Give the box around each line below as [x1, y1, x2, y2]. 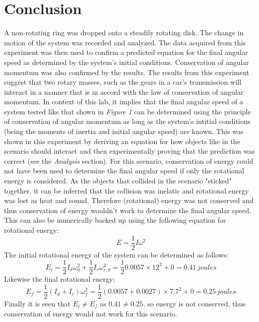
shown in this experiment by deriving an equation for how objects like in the [4, 136, 240, 146]
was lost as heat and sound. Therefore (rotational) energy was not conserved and [4, 195, 254, 206]
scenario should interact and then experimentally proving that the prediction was [4, 146, 255, 156]
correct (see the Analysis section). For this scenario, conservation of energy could [4, 155, 253, 166]
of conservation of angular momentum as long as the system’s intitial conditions [4, 116, 251, 126]
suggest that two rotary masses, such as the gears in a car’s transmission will [4, 77, 241, 87]
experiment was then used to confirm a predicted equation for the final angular [4, 47, 248, 57]
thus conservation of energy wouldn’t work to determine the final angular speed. [4, 205, 251, 215]
